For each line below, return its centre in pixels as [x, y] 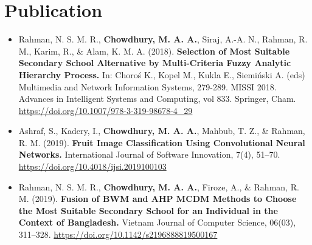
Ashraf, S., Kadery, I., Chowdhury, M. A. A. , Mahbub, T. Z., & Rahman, [162, 131]
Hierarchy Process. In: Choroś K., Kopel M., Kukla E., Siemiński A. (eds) [162, 74]
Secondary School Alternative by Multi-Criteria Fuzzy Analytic [155, 63]
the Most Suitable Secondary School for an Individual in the [148, 210]
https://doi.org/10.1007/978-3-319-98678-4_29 [106, 110]
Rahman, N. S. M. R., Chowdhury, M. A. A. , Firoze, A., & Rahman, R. [159, 186]
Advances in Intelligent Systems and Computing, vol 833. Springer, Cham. [157, 99]
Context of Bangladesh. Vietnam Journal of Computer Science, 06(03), [157, 222]
